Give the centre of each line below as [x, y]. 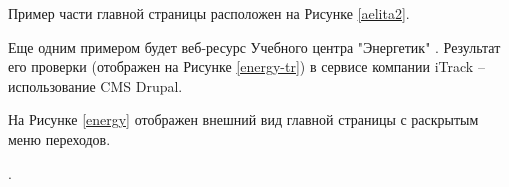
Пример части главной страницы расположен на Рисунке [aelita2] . [209, 13]
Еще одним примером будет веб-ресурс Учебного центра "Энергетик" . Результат [254, 46]
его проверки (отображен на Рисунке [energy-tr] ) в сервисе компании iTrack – [246, 66]
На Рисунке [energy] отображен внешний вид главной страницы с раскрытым [243, 119]
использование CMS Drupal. [95, 85]
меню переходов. [59, 138]
